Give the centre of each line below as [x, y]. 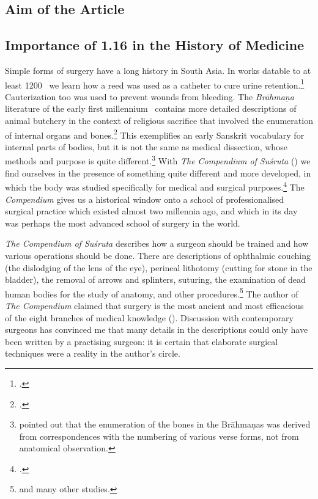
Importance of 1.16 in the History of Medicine [155, 45]
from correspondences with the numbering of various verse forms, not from [159, 436]
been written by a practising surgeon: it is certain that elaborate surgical [142, 341]
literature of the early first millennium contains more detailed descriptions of [151, 108]
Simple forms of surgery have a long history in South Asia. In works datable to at [158, 70]
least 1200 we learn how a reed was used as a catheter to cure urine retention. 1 [155, 84]
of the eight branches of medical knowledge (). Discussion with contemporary [149, 317]
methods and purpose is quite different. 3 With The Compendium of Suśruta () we [158, 160]
